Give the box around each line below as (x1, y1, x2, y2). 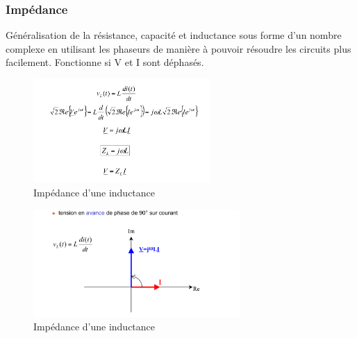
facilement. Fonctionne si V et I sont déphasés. (6, 55, 204, 69)
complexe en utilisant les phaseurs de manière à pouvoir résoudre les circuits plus (6, 41, 351, 56)
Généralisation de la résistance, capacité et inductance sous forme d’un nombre (6, 28, 342, 42)
